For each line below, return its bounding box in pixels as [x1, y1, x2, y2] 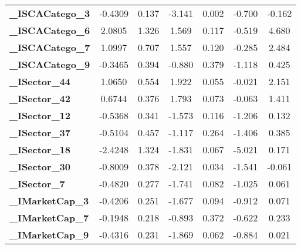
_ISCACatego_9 [9, 58, 90, 71]
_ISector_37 [9, 126, 70, 139]
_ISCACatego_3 [9, 6, 90, 20]
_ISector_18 [9, 143, 70, 156]
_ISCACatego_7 [9, 41, 90, 54]
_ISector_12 [9, 109, 70, 122]
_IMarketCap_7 [9, 211, 89, 224]
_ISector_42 [9, 92, 70, 105]
